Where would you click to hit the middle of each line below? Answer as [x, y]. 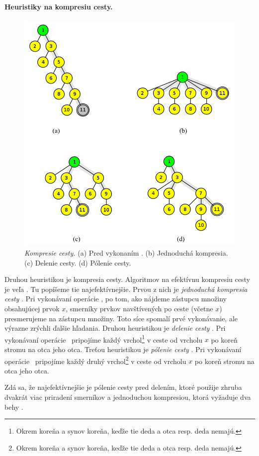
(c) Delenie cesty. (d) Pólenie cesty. [78, 262]
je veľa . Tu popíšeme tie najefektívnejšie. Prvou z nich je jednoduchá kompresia [126, 289]
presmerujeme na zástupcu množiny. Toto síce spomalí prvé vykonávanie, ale [121, 318]
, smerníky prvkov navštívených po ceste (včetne [139, 308]
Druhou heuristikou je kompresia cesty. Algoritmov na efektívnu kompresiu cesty [127, 279]
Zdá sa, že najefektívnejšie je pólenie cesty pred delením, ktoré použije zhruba [123, 387]
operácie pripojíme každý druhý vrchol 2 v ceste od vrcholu [95, 360]
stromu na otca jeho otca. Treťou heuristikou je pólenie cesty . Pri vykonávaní [123, 349]
